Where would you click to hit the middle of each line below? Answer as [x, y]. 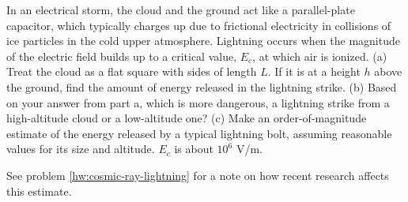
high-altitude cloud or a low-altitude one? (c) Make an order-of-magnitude [187, 118]
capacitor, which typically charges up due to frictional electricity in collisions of [199, 25]
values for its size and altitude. [81, 149]
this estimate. [39, 191]
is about [194, 149]
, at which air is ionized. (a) [320, 56]
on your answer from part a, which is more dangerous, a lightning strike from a [198, 102]
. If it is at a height [314, 71]
